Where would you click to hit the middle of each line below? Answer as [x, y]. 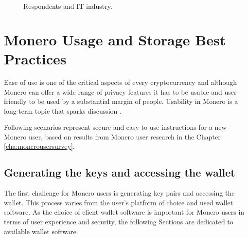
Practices [35, 58]
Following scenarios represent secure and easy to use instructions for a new [115, 127]
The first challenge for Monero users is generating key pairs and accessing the [119, 193]
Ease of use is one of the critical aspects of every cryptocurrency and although [121, 82]
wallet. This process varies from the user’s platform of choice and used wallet [119, 202]
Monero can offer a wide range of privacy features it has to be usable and [113, 91]
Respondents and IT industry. [68, 6]
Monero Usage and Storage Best [115, 39]
